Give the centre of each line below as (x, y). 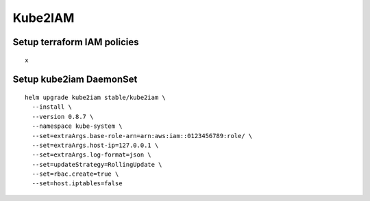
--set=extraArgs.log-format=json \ (92, 155)
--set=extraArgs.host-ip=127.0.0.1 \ (95, 145)
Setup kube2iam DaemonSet (75, 80)
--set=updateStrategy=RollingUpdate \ (97, 164)
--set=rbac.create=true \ (75, 174)
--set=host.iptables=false (77, 184)
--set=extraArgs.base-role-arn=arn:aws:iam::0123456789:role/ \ (142, 136)
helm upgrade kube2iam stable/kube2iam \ (95, 97)
